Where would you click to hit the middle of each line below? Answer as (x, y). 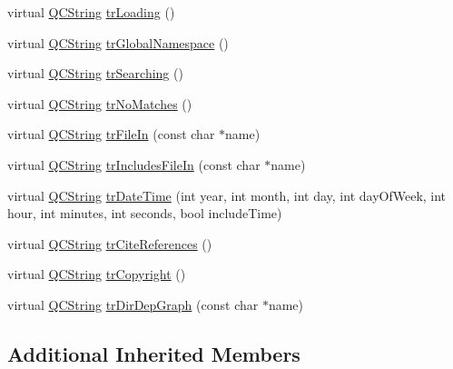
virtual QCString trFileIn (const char (111, 134)
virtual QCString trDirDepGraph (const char (133, 304)
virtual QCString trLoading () (91, 12)
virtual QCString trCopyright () (97, 274)
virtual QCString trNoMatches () (100, 103)
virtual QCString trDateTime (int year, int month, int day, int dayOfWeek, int (227, 195)
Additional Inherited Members (154, 353)
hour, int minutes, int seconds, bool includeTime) (145, 213)
